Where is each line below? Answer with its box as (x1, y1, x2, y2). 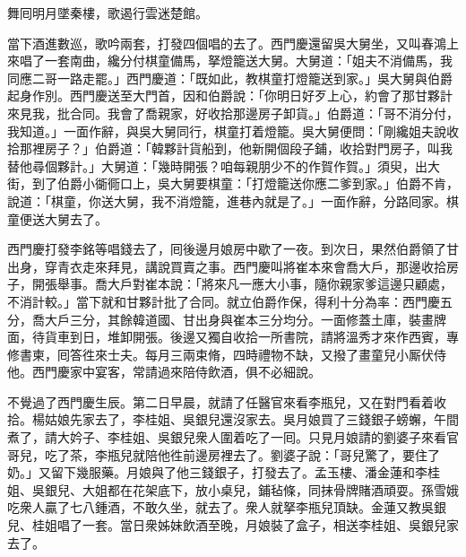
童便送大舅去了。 (7, 209, 108, 228)
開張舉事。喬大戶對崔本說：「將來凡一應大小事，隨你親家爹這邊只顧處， (31, 274, 453, 293)
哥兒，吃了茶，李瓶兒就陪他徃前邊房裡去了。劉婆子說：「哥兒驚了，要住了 (7, 445, 440, 464)
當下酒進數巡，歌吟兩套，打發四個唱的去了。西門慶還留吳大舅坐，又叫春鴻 (7, 33, 446, 52)
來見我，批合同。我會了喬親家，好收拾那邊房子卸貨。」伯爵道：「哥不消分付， (7, 103, 459, 122)
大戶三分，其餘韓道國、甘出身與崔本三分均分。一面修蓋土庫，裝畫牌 (44, 309, 446, 328)
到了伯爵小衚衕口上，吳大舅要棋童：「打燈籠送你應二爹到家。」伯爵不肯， (31, 174, 459, 193)
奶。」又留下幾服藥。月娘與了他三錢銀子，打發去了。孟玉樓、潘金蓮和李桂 (7, 463, 440, 482)
